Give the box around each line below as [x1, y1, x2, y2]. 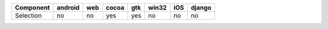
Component [15, 4, 50, 11]
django [191, 4, 212, 11]
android [56, 4, 80, 11]
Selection [15, 11, 42, 19]
